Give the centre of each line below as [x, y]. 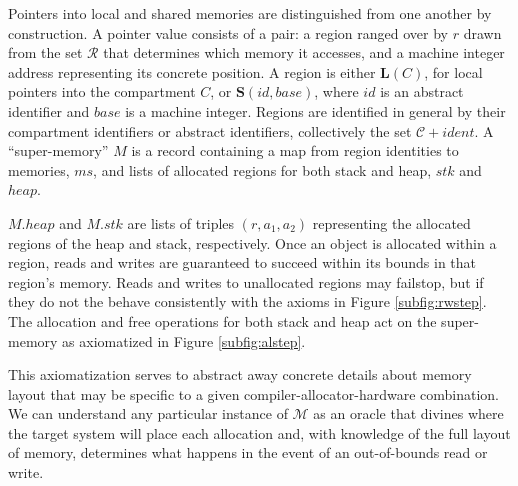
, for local [453, 71]
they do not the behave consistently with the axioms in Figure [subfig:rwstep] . [247, 301]
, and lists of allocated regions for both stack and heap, [262, 169]
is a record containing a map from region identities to [295, 150]
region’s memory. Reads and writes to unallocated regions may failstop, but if [246, 281]
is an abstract [422, 91]
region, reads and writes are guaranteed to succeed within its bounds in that [242, 262]
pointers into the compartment [102, 91]
